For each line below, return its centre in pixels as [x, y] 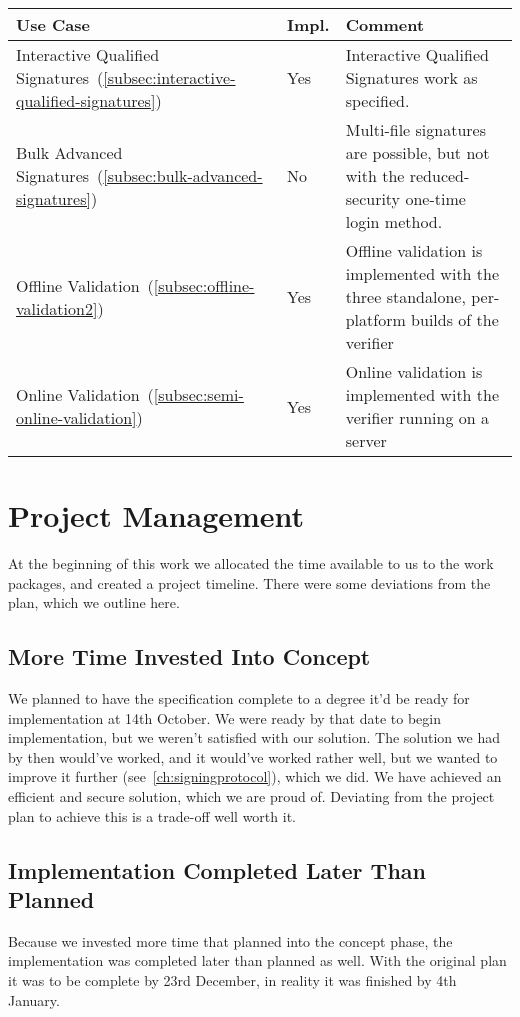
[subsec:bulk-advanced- [183, 175]
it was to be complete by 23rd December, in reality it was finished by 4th [232, 980]
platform [375, 319]
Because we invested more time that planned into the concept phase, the [230, 940]
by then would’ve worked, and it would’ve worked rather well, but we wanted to [253, 756]
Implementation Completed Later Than [217, 869]
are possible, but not [417, 152]
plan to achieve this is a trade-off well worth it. [152, 815]
